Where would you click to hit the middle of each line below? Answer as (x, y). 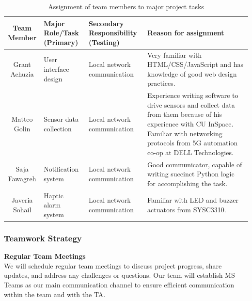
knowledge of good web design (192, 73)
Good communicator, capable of (195, 164)
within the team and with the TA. (55, 294)
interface (56, 69)
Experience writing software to (193, 95)
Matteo (22, 119)
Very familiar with (175, 55)
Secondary (106, 23)
